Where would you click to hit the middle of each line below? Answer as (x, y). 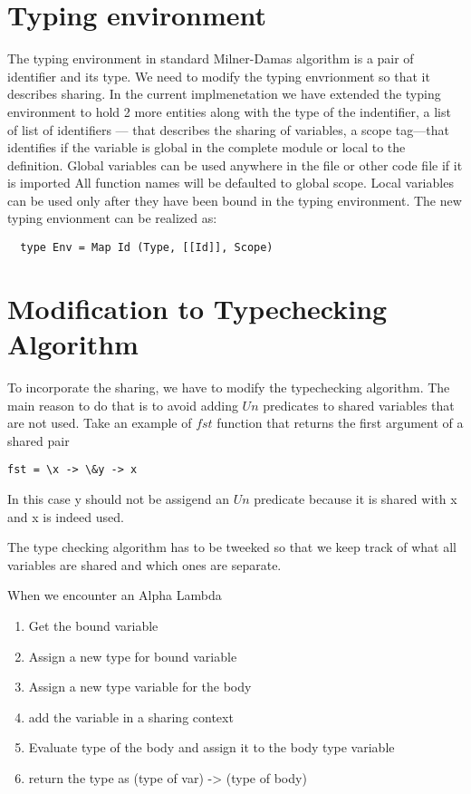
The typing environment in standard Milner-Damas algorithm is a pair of (211, 58)
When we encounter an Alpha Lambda (115, 595)
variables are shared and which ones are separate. (144, 564)
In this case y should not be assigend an (118, 499)
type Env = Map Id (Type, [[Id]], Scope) (147, 248)
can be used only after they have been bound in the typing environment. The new (235, 200)
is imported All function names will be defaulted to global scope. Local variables (231, 183)
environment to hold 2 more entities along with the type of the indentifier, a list (229, 111)
